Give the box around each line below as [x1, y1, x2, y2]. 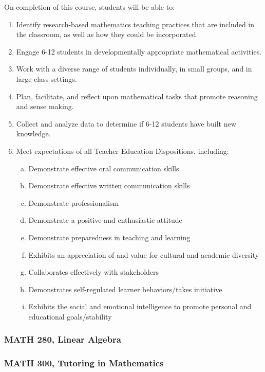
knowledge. [16, 128, 51, 139]
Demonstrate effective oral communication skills [28, 163, 179, 173]
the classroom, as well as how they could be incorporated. [16, 29, 198, 40]
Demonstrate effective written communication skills [28, 180, 190, 191]
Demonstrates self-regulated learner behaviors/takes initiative [28, 284, 222, 294]
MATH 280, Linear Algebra [4, 333, 121, 346]
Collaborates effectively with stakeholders [28, 267, 159, 277]
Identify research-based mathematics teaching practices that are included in [16, 19, 255, 29]
